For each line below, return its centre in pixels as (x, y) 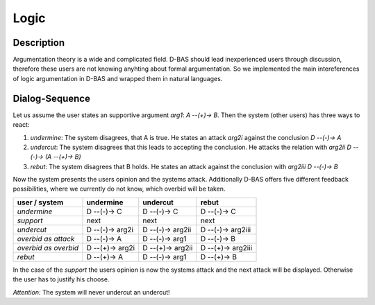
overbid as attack (46, 238)
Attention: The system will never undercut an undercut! (91, 292)
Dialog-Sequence (51, 98)
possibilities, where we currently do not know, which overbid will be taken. (119, 189)
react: (21, 125)
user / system (40, 202)
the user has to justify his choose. (61, 279)
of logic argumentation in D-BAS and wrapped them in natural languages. (118, 78)
